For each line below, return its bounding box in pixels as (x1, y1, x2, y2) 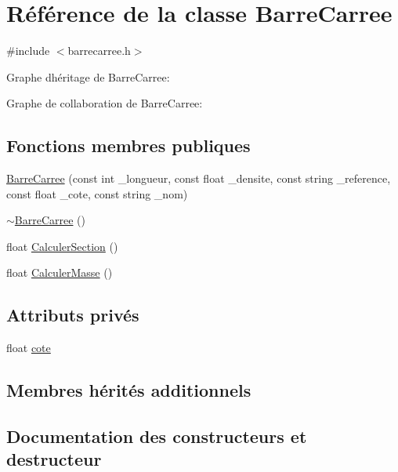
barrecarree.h (67, 42, 131, 59)
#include (6, 42, 50, 59)
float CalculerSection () (6, 238, 118, 254)
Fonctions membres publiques (6, 133, 251, 158)
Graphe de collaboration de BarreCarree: (6, 95, 203, 111)
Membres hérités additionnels (6, 378, 251, 402)
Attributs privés (6, 303, 139, 327)
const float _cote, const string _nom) (6, 185, 188, 202)
